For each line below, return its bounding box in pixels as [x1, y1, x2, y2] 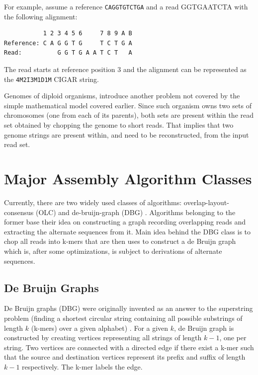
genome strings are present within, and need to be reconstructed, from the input [4, 129, 249, 140]
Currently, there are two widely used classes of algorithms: [4, 197, 182, 207]
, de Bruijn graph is [174, 322, 234, 333]
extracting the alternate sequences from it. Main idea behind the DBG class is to [4, 226, 251, 236]
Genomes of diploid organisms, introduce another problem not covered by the [4, 90, 240, 101]
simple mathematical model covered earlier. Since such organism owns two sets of [4, 100, 252, 110]
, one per [219, 332, 247, 343]
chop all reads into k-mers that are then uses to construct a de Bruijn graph [4, 236, 236, 246]
